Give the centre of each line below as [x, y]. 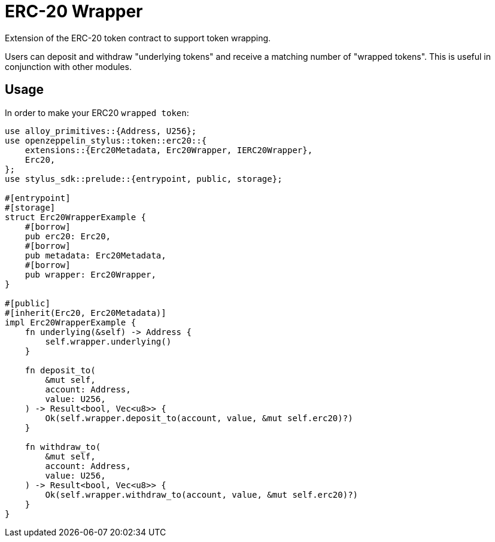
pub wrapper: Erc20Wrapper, [90, 274]
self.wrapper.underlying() [108, 341]
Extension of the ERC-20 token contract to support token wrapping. [138, 38]
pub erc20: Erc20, [68, 236]
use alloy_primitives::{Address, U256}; [101, 131]
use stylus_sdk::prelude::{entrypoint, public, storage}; [144, 179]
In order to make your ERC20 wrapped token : [97, 112]
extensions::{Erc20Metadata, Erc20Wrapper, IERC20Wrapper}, [169, 150]
